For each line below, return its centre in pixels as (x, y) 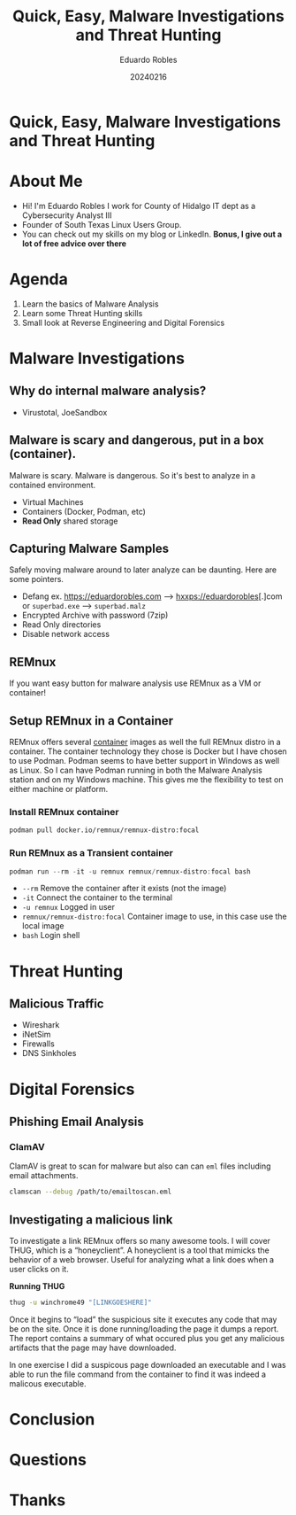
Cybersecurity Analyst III (67, 215)
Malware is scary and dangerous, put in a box (137, 440)
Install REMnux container (64, 812)
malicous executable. (48, 1383)
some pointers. (37, 579)
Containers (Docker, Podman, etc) (83, 511)
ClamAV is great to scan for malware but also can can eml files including (140, 1166)
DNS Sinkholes (49, 1053)
